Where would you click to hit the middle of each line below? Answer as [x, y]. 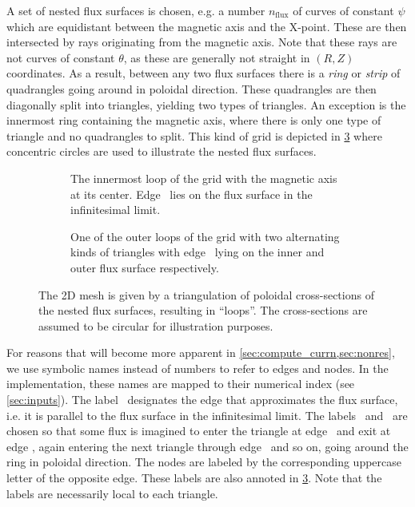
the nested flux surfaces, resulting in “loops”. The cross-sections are [203, 310]
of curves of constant [343, 10]
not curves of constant [61, 57]
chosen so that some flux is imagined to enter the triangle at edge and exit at [199, 431]
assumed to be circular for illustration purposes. [156, 325]
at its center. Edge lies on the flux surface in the [192, 194]
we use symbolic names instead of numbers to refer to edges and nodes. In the [198, 368]
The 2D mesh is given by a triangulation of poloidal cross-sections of [206, 294]
